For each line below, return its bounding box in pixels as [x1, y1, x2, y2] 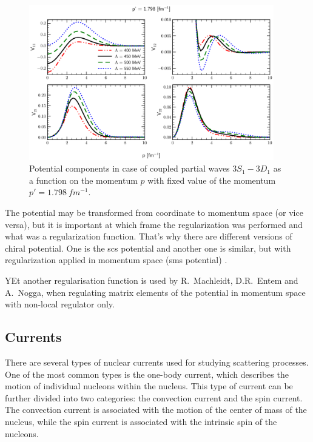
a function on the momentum [29, 173, 138, 186]
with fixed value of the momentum [147, 173, 276, 186]
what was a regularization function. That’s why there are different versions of [5, 230, 292, 243]
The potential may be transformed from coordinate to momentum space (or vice [5, 206, 303, 219]
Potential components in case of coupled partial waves [29, 162, 230, 175]
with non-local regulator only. [5, 298, 115, 310]
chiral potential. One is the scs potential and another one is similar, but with [5, 241, 291, 254]
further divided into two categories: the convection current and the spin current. [5, 391, 303, 404]
